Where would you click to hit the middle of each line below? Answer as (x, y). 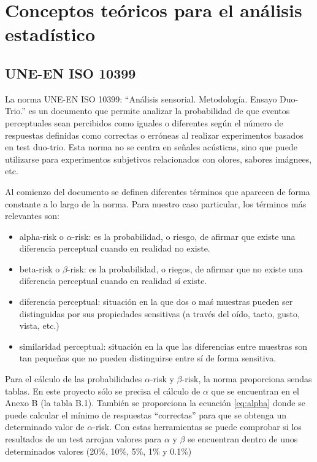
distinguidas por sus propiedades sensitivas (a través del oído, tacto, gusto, (159, 313)
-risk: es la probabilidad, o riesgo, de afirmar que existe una (184, 236)
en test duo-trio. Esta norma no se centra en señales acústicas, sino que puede (151, 147)
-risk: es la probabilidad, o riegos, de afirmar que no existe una (185, 268)
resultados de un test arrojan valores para (83, 439)
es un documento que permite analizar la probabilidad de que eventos (159, 111)
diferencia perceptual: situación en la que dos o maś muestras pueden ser (156, 302)
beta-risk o (40, 268)
